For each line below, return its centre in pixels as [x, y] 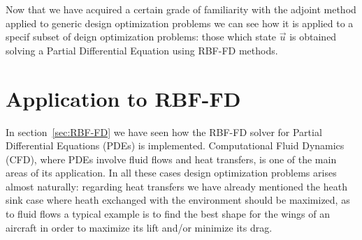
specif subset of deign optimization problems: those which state [141, 37]
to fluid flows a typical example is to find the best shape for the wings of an [168, 214]
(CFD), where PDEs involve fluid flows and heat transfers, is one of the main [171, 159]
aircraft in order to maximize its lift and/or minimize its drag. [139, 227]
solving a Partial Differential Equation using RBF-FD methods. [142, 50]
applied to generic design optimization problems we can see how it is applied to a [180, 23]
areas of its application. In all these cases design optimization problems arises [171, 173]
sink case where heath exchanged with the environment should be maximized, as [178, 200]
